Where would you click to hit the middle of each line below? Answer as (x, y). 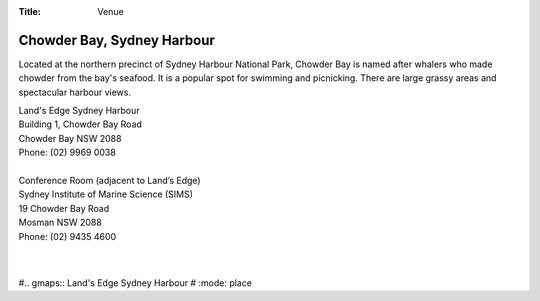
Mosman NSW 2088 (60, 222)
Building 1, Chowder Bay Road (80, 124)
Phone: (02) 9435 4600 (67, 236)
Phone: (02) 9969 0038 (67, 152)
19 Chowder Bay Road (64, 208)
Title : (30, 11)
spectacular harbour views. (75, 92)
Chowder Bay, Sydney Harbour (116, 40)
